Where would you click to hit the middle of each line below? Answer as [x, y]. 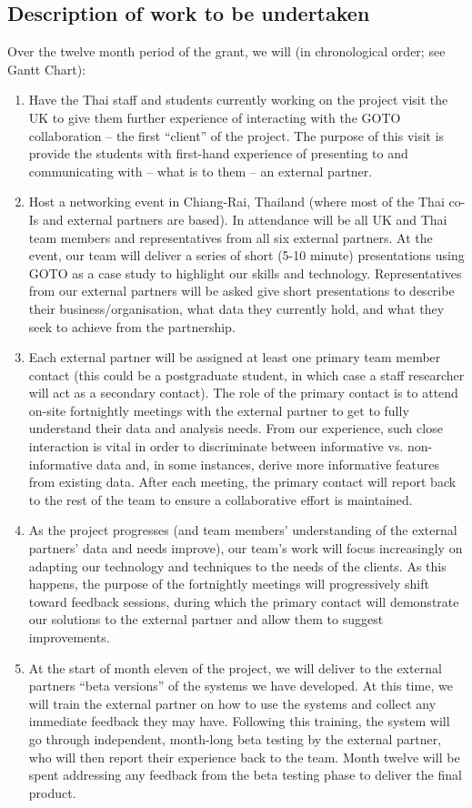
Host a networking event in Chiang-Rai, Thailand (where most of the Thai [236, 202]
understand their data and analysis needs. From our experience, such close [236, 428]
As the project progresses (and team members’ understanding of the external [243, 530]
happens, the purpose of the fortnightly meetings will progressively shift [229, 584]
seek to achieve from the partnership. [132, 326]
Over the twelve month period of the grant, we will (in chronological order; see [226, 51]
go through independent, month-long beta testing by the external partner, [235, 738]
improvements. [69, 637]
